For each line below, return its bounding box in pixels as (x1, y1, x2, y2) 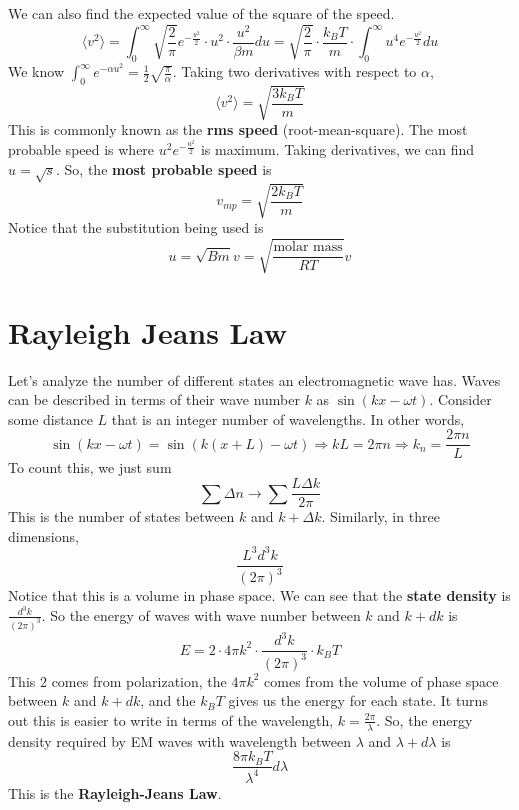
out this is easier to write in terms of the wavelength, (8, 709, 334, 730)
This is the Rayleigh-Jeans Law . (8, 782, 222, 803)
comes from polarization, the (51, 670, 227, 691)
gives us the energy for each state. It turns (228, 690, 488, 711)
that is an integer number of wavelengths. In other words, (111, 408, 465, 429)
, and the (140, 690, 196, 711)
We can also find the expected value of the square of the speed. (8, 3, 395, 23)
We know (8, 61, 64, 82)
